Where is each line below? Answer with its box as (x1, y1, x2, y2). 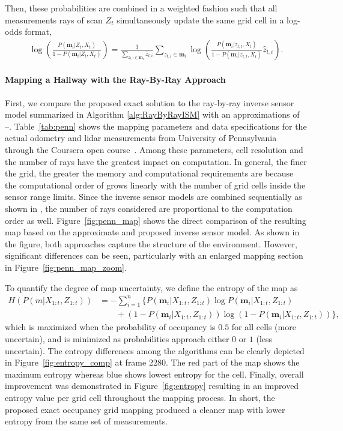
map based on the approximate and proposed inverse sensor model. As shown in (5, 226, 300, 238)
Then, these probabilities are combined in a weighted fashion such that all (5, 2, 278, 14)
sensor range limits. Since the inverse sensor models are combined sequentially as (5, 190, 302, 203)
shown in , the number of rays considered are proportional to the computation (5, 202, 293, 214)
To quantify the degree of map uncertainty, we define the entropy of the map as (5, 281, 298, 294)
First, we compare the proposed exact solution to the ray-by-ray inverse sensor (5, 96, 294, 109)
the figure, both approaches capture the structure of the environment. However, (5, 237, 297, 250)
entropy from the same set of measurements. (5, 415, 168, 427)
